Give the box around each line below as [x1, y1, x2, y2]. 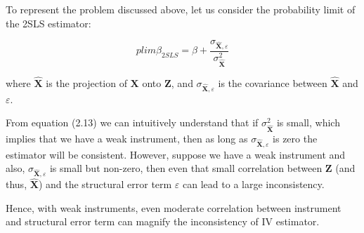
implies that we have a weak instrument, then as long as [6, 131, 248, 145]
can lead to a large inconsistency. [183, 177, 325, 192]
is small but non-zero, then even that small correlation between [49, 161, 323, 175]
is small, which [276, 115, 340, 130]
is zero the [273, 131, 318, 145]
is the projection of [46, 75, 127, 90]
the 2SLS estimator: [6, 15, 91, 30]
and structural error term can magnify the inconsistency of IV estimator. [6, 214, 320, 229]
